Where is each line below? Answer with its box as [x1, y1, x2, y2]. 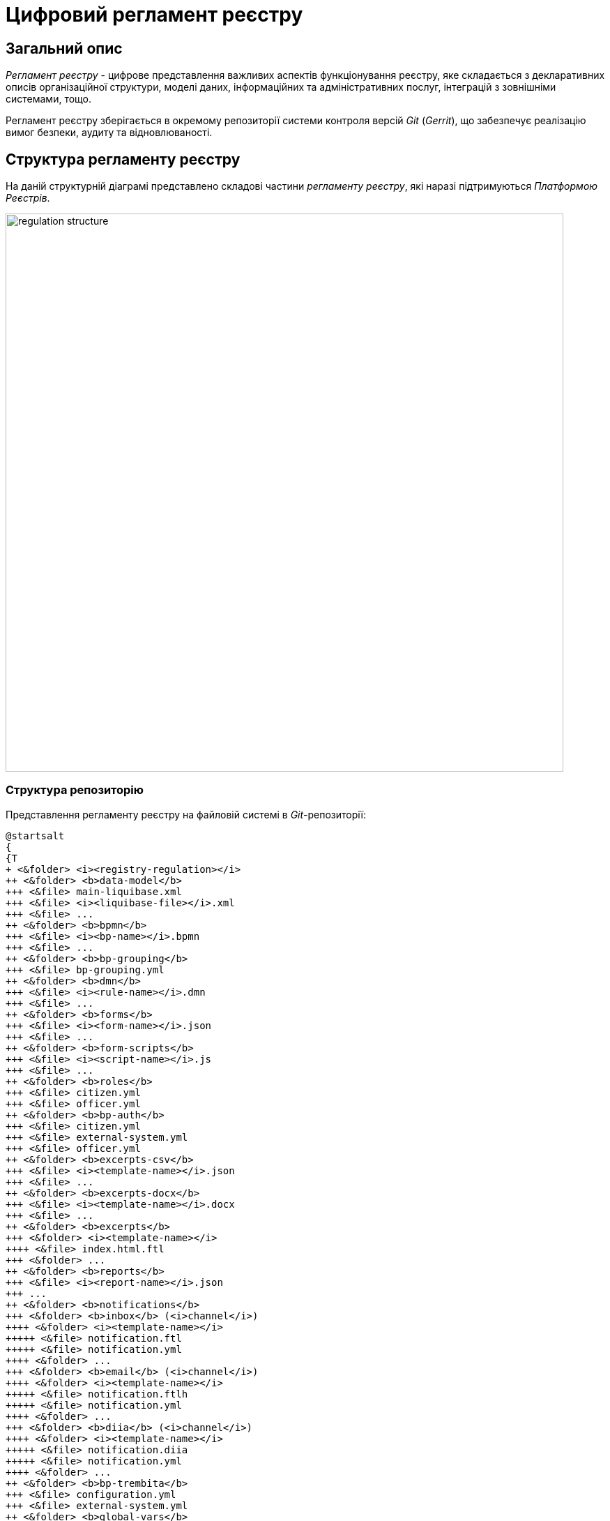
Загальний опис [6, 39, 123, 57]
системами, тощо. [6, 93, 92, 105]
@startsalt [6, 830, 65, 841]
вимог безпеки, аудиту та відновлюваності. [6, 126, 213, 139]
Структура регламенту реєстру [6, 150, 241, 168]
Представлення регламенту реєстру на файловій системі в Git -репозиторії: [6, 808, 367, 821]
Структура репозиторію [6, 783, 144, 797]
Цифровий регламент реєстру [6, 3, 303, 27]
